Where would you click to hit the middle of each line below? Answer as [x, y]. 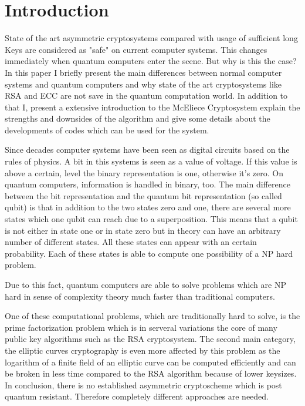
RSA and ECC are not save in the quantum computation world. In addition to [146, 95]
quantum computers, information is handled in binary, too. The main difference [148, 184]
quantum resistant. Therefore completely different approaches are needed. [137, 396]
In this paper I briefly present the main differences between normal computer [143, 72]
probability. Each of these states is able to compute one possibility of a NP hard [149, 253]
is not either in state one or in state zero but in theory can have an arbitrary [143, 230]
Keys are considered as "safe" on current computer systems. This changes [136, 49]
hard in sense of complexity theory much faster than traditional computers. [140, 296]
